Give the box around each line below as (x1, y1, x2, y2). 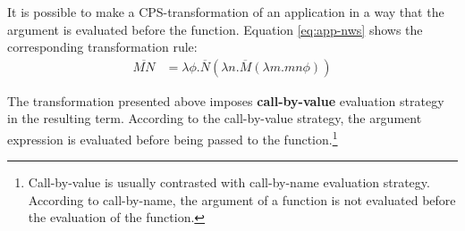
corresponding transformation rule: (7, 37, 198, 56)
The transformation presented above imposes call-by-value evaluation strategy (7, 91, 444, 110)
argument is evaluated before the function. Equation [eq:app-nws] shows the (7, 20, 423, 38)
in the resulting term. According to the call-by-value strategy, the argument (7, 109, 422, 128)
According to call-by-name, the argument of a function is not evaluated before (28, 190, 456, 209)
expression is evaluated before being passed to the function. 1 (7, 128, 338, 148)
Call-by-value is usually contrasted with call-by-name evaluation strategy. (28, 173, 430, 192)
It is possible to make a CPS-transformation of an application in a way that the (7, 3, 444, 21)
